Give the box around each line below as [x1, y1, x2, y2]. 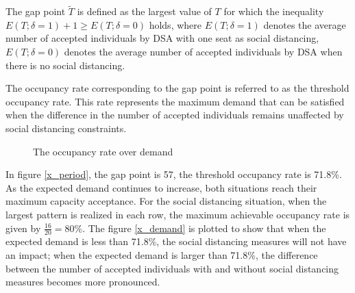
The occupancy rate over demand [33, 144, 173, 158]
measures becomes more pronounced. [5, 275, 160, 289]
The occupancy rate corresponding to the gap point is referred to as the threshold [5, 81, 350, 95]
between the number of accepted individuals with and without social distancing [5, 261, 339, 275]
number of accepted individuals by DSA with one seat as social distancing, [5, 31, 319, 45]
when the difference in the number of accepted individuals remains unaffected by [5, 107, 344, 122]
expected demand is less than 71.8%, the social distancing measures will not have [5, 234, 347, 249]
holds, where [149, 17, 202, 31]
